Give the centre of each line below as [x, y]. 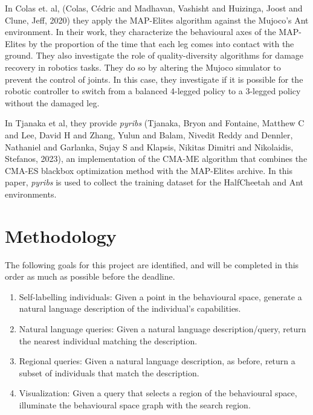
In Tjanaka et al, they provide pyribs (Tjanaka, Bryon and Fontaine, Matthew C [155, 123]
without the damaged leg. [52, 102]
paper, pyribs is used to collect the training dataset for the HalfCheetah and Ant [154, 182]
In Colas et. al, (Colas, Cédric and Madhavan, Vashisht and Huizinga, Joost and [154, 8]
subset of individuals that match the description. [109, 372]
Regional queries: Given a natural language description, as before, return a [157, 361]
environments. [31, 194]
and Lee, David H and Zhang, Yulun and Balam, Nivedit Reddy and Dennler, [149, 134]
